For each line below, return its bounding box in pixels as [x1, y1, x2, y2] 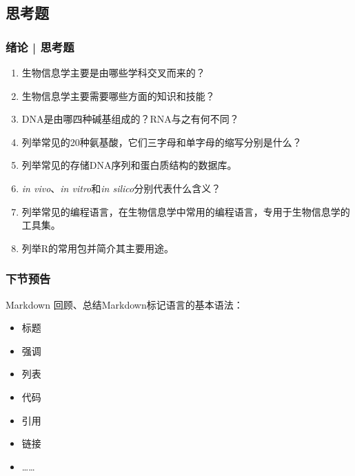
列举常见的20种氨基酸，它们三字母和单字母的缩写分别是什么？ [21, 134, 302, 149]
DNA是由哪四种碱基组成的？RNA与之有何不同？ [21, 112, 239, 126]
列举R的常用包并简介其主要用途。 [21, 240, 174, 255]
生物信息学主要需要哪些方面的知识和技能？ [21, 88, 215, 103]
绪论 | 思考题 [6, 38, 74, 55]
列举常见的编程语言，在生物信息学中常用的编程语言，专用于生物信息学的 [21, 204, 350, 218]
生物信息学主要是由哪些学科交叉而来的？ [21, 65, 205, 79]
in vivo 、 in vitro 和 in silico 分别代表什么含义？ [21, 180, 221, 195]
